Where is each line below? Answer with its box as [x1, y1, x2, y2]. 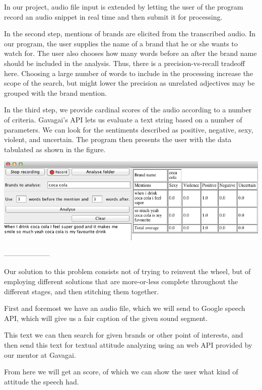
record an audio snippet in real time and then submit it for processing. [4, 11, 223, 22]
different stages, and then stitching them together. [4, 286, 159, 296]
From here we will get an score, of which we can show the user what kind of [4, 366, 238, 377]
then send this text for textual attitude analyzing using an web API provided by [4, 340, 252, 350]
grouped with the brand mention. [4, 87, 107, 98]
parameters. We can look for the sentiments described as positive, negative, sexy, [4, 124, 253, 135]
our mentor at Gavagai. [4, 349, 76, 360]
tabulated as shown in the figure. [4, 144, 106, 154]
